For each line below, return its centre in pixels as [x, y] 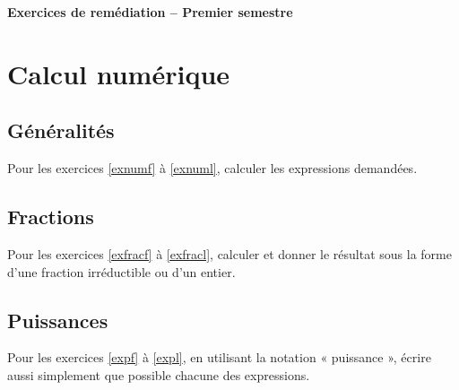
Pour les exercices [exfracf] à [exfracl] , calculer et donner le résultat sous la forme [229, 253]
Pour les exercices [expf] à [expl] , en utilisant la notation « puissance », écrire [219, 357]
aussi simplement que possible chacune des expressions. [159, 374]
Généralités [61, 130]
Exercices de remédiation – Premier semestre [150, 12]
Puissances [58, 320]
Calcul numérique [119, 73]
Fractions [51, 217]
